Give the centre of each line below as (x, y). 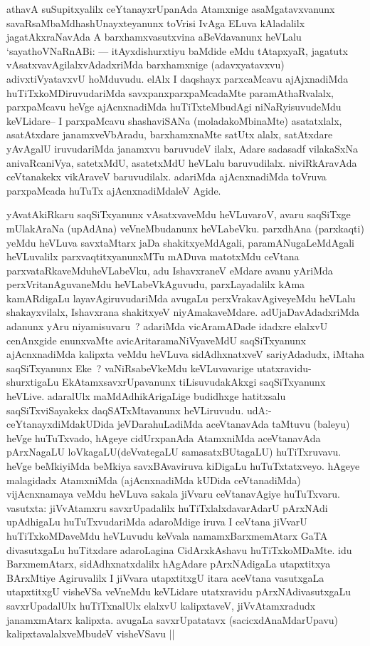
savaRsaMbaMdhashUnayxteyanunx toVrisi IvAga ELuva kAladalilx (156, 22)
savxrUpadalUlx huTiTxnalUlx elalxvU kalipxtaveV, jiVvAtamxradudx (161, 605)
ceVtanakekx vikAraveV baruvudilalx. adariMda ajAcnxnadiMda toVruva (166, 176)
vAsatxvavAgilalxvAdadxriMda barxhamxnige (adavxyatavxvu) (146, 65)
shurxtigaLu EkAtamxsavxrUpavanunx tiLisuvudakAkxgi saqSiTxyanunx (166, 382)
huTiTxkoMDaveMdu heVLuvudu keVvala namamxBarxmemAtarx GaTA (167, 535)
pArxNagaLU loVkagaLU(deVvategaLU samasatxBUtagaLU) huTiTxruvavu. (174, 452)
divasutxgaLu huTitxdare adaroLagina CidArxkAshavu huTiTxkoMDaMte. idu (179, 549)
